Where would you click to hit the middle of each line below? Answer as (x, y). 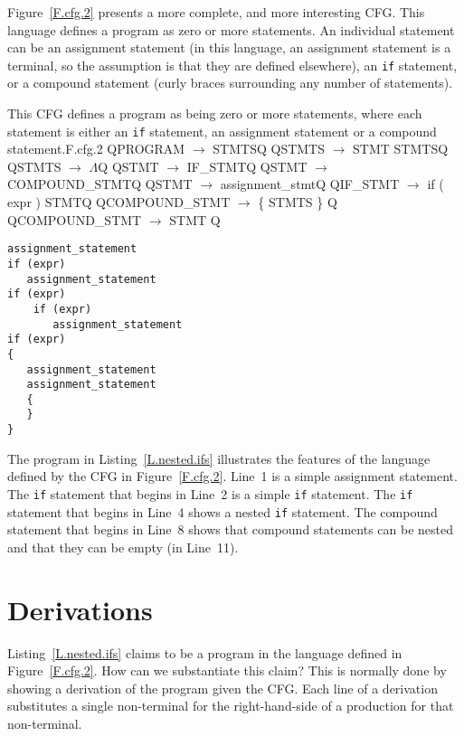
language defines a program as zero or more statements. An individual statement (231, 29)
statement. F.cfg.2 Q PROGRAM (96, 149)
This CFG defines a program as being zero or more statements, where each (215, 113)
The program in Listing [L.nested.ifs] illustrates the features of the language (219, 458)
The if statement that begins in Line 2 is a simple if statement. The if (210, 493)
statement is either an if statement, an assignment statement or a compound (222, 131)
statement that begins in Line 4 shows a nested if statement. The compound (223, 511)
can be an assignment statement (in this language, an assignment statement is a (229, 47)
